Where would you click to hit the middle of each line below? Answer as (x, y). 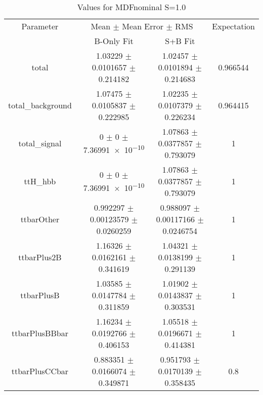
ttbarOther (40, 219)
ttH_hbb (40, 181)
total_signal (40, 143)
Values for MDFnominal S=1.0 (131, 7)
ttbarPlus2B (40, 257)
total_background (40, 105)
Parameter (40, 26)
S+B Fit (180, 41)
